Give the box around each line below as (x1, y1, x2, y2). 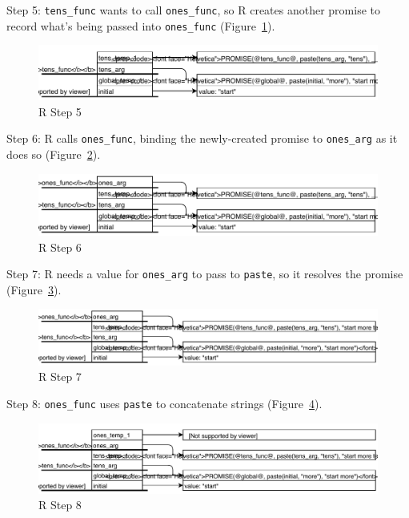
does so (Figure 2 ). (6, 146, 101, 163)
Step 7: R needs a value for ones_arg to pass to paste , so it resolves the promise (6, 265, 403, 282)
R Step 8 (38, 496, 82, 513)
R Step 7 (38, 368, 82, 385)
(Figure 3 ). (6, 281, 62, 297)
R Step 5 (38, 103, 82, 119)
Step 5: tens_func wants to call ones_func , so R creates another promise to (6, 2, 381, 18)
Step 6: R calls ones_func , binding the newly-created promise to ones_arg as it (6, 130, 398, 147)
